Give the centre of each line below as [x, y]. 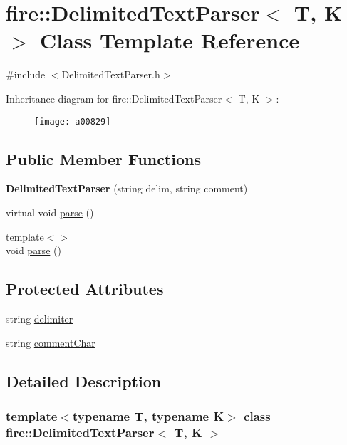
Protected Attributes [85, 289]
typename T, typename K [148, 415]
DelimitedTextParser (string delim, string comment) [127, 188]
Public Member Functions [103, 158]
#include [26, 74]
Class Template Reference [170, 40]
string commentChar [51, 342]
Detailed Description [84, 381]
